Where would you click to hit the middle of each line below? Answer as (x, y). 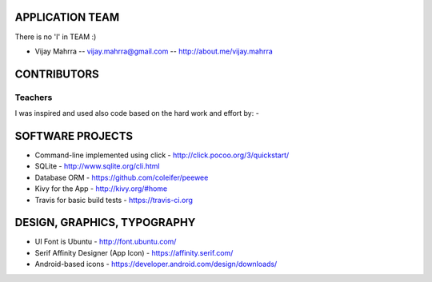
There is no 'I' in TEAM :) (56, 37)
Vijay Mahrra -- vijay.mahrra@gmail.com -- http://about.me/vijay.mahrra (154, 51)
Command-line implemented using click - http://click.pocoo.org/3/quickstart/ (162, 155)
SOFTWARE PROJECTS (74, 136)
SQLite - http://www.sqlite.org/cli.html (97, 166)
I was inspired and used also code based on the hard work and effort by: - (137, 113)
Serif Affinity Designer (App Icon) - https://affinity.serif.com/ (134, 252)
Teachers (34, 97)
